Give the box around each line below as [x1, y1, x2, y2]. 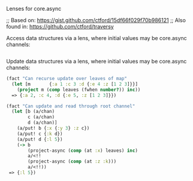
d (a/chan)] [28, 119, 58, 126]
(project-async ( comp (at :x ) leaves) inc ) [28, 148, 138, 154]
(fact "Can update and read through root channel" [6, 103, 135, 109]
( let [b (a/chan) [11, 109, 55, 115]
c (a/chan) [28, 114, 55, 120]
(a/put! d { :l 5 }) [17, 136, 63, 142]
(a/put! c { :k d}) [17, 131, 63, 137]
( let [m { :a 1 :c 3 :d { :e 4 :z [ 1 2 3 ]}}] [11, 81, 138, 87]
